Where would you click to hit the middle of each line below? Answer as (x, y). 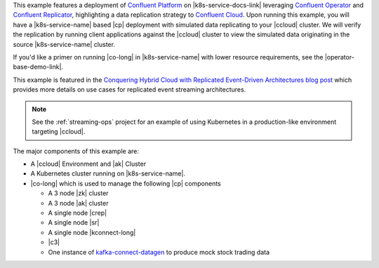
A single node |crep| (78, 213)
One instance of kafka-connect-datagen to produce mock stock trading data (159, 252)
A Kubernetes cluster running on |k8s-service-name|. (108, 174)
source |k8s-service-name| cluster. (64, 44)
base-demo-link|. (38, 67)
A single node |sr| (74, 223)
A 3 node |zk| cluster (78, 193)
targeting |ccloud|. (59, 132)
